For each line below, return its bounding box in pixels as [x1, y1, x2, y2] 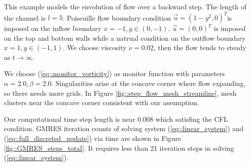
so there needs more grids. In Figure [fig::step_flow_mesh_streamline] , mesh [4, 87, 237, 98]
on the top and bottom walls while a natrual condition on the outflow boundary [4, 32, 246, 43]
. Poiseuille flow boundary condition [62, 12, 171, 23]
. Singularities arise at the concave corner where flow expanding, [51, 78, 246, 88]
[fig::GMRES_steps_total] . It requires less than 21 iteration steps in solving [4, 142, 234, 153]
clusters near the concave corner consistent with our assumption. [4, 97, 199, 108]
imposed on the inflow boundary [4, 23, 102, 33]
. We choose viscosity [63, 42, 127, 53]
